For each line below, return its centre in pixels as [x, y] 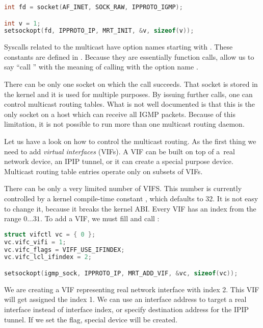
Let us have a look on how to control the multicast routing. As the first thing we [130, 141]
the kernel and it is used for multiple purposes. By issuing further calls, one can [128, 94]
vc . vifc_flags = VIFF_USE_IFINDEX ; [64, 250]
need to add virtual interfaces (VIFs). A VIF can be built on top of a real [120, 151]
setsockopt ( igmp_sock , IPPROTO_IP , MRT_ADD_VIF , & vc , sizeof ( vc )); [121, 273]
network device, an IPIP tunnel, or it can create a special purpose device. [119, 161]
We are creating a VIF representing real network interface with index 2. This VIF [132, 289]
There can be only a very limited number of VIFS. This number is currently [123, 188]
